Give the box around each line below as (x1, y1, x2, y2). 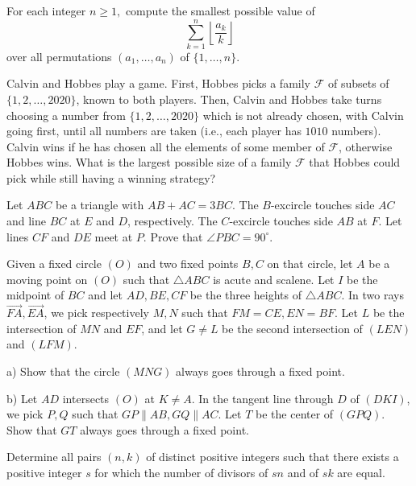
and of (287, 464, 319, 480)
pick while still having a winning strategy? (6, 169, 216, 186)
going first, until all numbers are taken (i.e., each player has (6, 122, 302, 139)
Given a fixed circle (6, 255, 102, 272)
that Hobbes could (309, 154, 401, 171)
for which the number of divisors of (94, 464, 268, 480)
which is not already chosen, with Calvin (202, 106, 404, 123)
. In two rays (341, 286, 404, 303)
